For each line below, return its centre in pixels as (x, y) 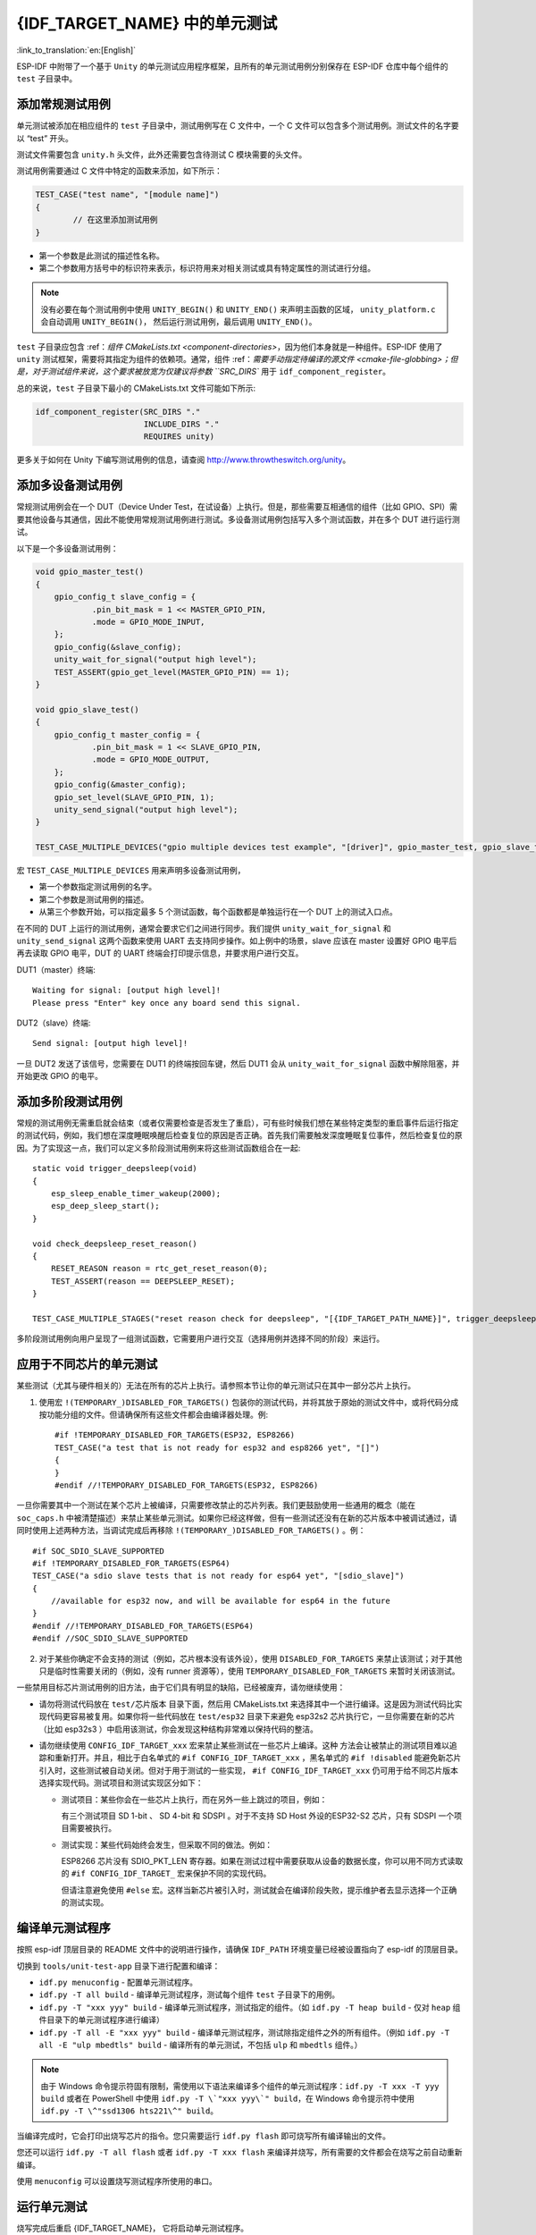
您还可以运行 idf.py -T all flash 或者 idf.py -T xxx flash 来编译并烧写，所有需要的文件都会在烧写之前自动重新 (240, 2152)
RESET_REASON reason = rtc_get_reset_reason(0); (159, 1269)
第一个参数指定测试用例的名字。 (97, 887)
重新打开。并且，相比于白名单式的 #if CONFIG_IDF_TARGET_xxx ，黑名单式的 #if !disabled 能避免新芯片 (258, 1758)
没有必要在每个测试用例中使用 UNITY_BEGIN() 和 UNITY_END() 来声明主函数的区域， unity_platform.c (238, 309)
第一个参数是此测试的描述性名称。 (101, 256)
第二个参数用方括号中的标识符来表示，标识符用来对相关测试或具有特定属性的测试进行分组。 (207, 267)
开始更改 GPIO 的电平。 (59, 1076)
